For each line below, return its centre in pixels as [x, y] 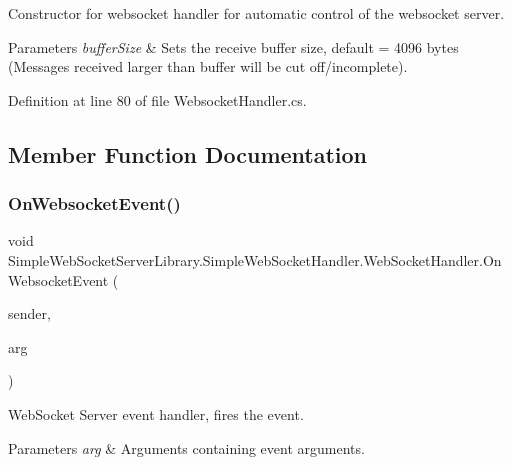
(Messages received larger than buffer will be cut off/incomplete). [208, 66]
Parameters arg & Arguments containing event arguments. [186, 447]
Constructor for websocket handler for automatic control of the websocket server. [256, 13]
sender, [29, 313]
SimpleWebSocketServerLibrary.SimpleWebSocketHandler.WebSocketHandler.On [255, 259]
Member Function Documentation [188, 153]
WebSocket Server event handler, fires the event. [156, 413]
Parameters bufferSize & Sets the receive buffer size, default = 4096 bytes [233, 46]
